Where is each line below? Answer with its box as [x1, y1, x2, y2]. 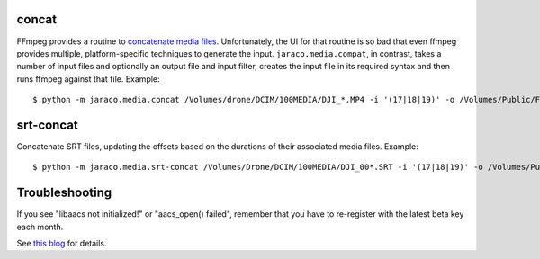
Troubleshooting [16, 185, 112, 201]
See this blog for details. [16, 238, 107, 249]
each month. [16, 221, 64, 232]
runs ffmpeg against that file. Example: [16, 73, 161, 85]
